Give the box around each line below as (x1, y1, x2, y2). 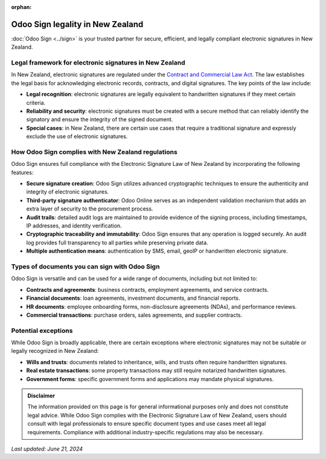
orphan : (11, 4, 32, 10)
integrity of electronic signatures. (26, 188, 109, 195)
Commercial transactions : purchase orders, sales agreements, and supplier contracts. (26, 311, 243, 318)
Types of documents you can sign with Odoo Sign (11, 262, 160, 271)
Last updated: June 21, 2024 (11, 445, 83, 452)
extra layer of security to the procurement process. (26, 205, 153, 212)
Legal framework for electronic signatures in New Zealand (11, 59, 185, 67)
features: (11, 169, 34, 176)
